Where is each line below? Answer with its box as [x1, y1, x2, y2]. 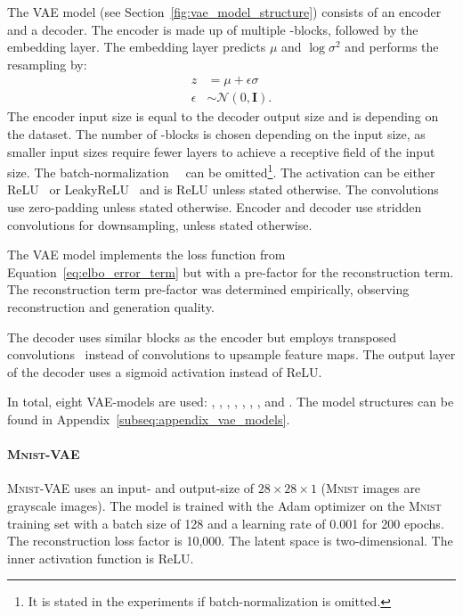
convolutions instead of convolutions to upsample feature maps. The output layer [7, 345, 456, 364]
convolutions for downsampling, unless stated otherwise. [7, 215, 313, 234]
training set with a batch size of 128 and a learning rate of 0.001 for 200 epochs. [7, 513, 444, 532]
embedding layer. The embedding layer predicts [7, 37, 266, 56]
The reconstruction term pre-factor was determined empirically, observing [7, 280, 410, 299]
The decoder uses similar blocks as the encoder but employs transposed [7, 327, 397, 346]
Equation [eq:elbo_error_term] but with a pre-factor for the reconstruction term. [7, 262, 454, 281]
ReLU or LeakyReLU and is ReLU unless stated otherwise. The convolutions [7, 180, 439, 199]
